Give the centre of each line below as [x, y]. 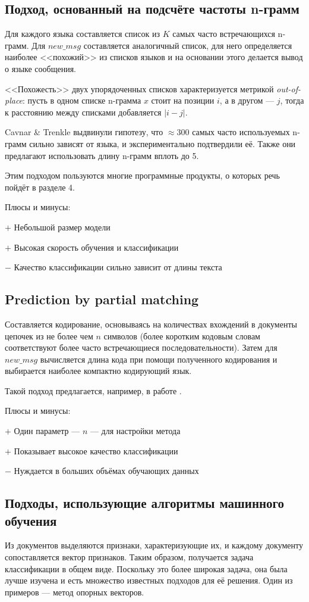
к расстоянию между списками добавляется [83, 112]
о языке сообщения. [41, 68]
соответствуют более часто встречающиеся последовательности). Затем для [141, 347]
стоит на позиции [183, 100]
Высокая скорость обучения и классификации [96, 247]
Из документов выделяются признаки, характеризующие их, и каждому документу [154, 545]
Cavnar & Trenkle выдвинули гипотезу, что [84, 132]
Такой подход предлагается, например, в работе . [93, 390]
